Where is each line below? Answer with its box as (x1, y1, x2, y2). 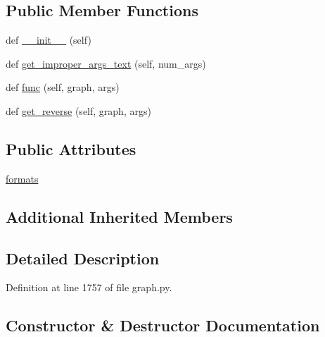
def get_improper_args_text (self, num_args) (6, 56, 206, 71)
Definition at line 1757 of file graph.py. (6, 280, 172, 295)
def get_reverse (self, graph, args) (6, 103, 151, 118)
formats (6, 171, 39, 185)
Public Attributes (6, 137, 136, 159)
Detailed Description (6, 247, 160, 269)
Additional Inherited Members (6, 205, 233, 227)
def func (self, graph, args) (6, 80, 120, 94)
